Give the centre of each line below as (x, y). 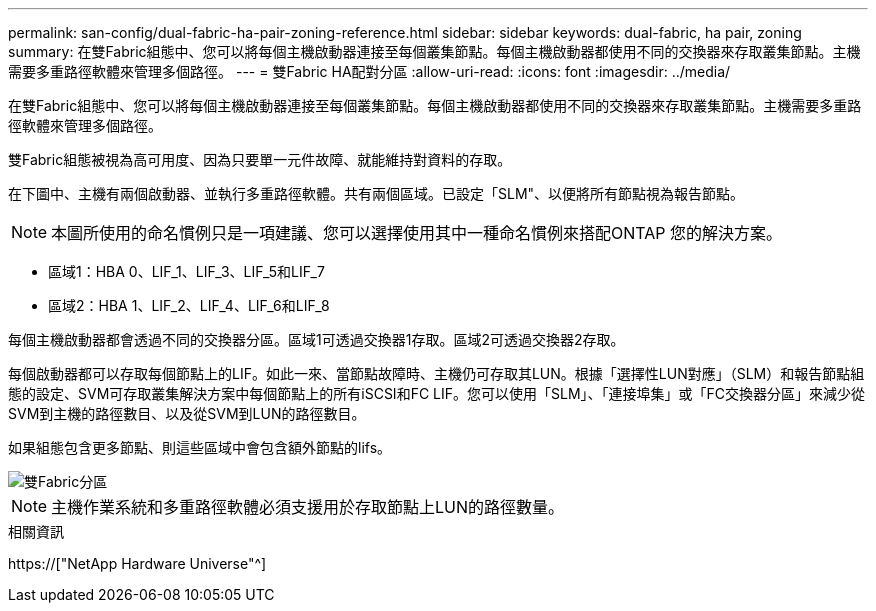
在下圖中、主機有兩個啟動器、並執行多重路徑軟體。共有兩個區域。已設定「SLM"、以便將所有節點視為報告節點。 (376, 193)
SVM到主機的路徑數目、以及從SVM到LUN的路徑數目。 (187, 413)
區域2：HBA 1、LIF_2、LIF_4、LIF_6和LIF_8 (189, 305)
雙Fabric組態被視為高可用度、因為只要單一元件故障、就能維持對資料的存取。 (260, 159)
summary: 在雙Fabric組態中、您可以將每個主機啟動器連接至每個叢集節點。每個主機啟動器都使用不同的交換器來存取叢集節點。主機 (434, 51)
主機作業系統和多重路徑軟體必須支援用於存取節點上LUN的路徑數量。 (308, 507)
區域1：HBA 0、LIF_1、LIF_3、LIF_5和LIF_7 (186, 271)
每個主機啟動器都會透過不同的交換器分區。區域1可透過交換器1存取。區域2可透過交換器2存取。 (316, 339)
